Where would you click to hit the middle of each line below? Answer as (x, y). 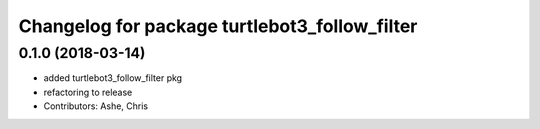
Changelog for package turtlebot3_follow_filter (218, 26)
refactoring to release (88, 92)
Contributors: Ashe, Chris (96, 106)
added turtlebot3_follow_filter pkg (113, 78)
